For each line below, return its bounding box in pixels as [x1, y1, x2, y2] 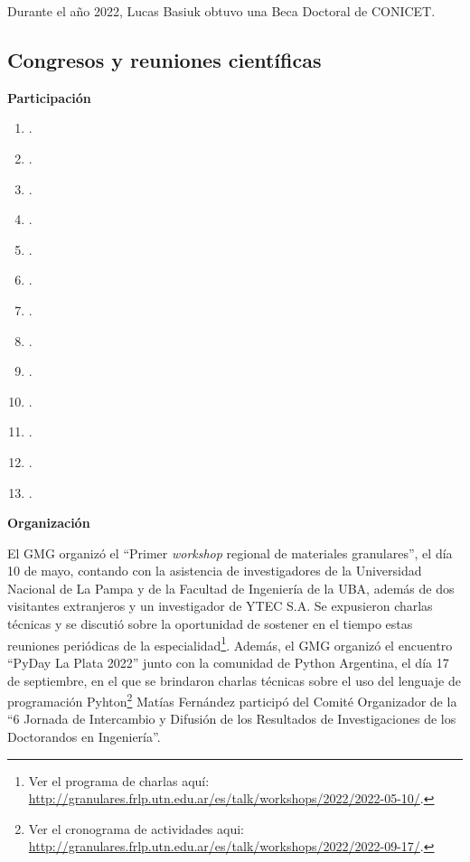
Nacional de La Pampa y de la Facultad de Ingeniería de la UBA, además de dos [7, 578, 455, 597]
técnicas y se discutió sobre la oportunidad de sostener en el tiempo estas [7, 614, 413, 633]
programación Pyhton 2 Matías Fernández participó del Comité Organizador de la [7, 689, 457, 710]
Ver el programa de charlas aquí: [28, 771, 210, 790]
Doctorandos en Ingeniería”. [7, 726, 161, 745]
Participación [7, 88, 91, 107]
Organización [7, 513, 90, 532]
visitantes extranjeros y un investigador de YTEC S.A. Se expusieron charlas [7, 596, 433, 615]
